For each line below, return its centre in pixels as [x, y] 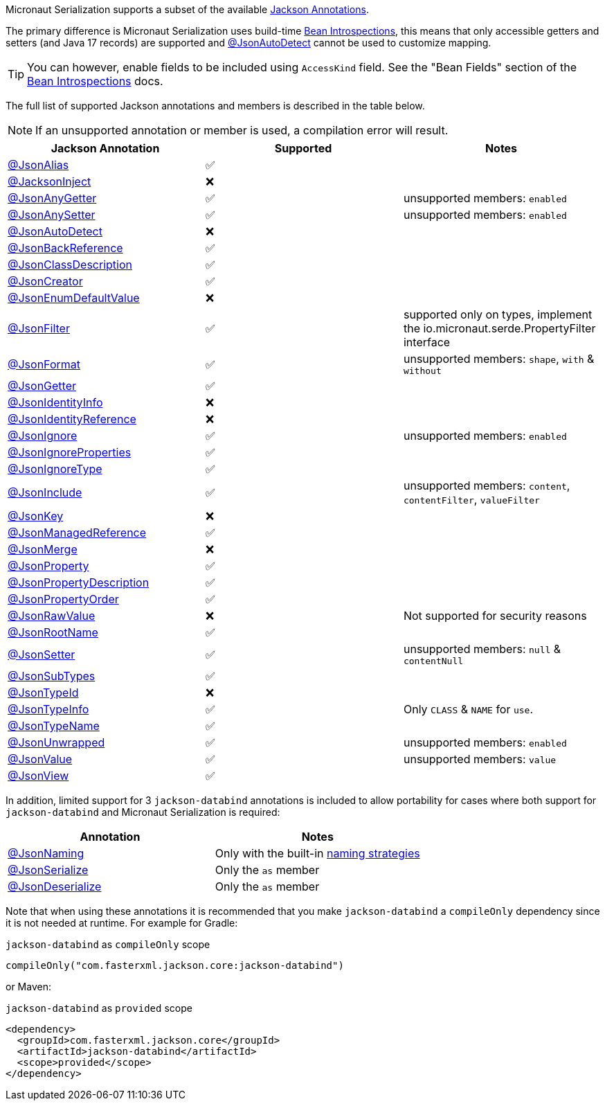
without [422, 371]
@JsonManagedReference [77, 533]
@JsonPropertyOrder [63, 599]
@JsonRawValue [52, 616]
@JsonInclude [45, 492]
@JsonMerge [43, 549]
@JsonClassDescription [70, 265]
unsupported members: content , [487, 485]
